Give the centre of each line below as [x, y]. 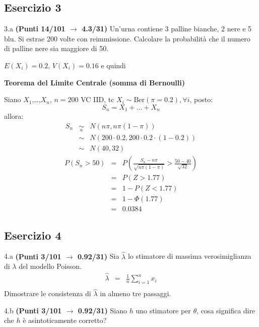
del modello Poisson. [50, 266]
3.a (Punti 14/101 [35, 29]
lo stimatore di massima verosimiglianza [189, 256]
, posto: [201, 99]
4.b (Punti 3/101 [33, 310]
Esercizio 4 [33, 235]
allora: [14, 116]
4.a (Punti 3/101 [33, 256]
